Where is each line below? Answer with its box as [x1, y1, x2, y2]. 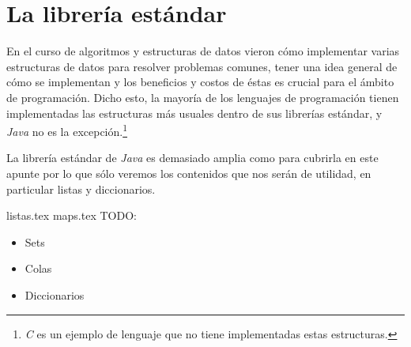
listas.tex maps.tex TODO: [6, 207, 137, 224]
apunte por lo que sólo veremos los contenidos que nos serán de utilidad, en [6, 164, 371, 181]
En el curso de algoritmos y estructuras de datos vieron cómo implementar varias [6, 43, 400, 59]
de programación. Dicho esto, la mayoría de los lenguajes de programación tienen [6, 89, 399, 105]
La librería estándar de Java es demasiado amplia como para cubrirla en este [6, 149, 379, 166]
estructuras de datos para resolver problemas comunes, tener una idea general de [6, 58, 398, 74]
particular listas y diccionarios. [6, 180, 156, 197]
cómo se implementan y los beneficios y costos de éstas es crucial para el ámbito [6, 74, 394, 90]
